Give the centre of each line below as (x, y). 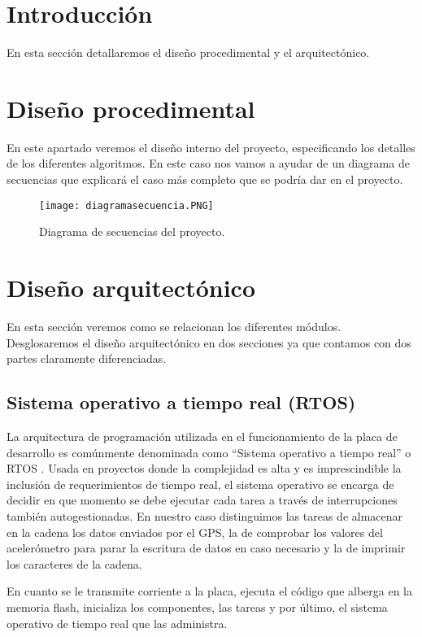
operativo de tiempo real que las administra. (117, 623)
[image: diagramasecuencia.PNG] (126, 205)
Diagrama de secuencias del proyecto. (132, 231)
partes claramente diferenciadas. (87, 358)
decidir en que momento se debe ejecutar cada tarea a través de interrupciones (202, 500)
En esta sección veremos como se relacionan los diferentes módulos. (174, 326)
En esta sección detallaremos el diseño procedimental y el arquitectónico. (188, 52)
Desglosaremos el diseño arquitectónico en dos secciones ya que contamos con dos (209, 342)
